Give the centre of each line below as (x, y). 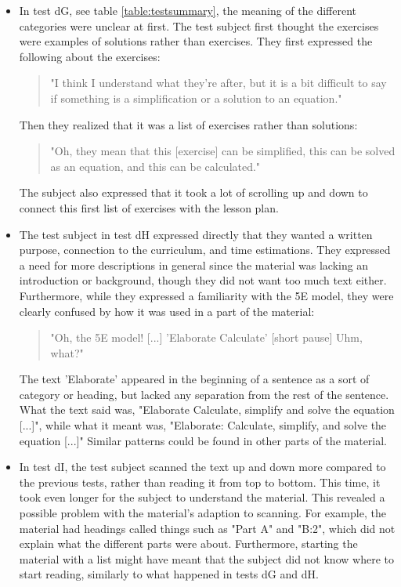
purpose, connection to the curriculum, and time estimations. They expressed (205, 250)
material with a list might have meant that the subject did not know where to (206, 558)
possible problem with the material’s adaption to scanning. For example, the (202, 513)
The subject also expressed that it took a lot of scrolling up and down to (193, 192)
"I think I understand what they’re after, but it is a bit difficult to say (219, 83)
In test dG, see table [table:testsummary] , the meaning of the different (188, 10)
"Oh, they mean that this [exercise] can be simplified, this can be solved (223, 151)
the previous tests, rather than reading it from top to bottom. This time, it (200, 482)
